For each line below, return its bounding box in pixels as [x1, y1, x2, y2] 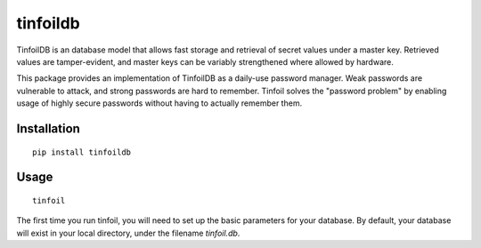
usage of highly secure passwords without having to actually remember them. [16, 98, 303, 108]
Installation [16, 121, 80, 136]
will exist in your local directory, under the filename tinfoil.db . [16, 228, 240, 238]
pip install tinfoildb [32, 147, 132, 157]
